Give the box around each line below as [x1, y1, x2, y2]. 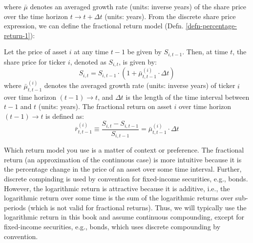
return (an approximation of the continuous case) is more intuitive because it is [4, 154, 242, 164]
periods [4, 202, 26, 212]
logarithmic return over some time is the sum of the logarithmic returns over [4, 193, 233, 203]
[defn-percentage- [186, 21, 237, 31]
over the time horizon [4, 11, 68, 21]
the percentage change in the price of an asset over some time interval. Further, [4, 164, 242, 174]
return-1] [4, 30, 30, 40]
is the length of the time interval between [126, 91, 250, 102]
